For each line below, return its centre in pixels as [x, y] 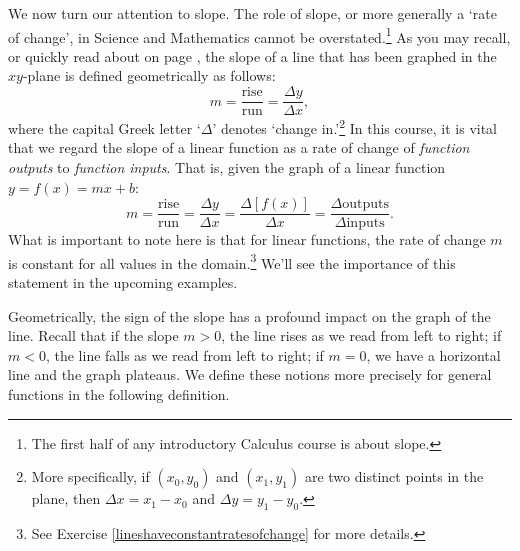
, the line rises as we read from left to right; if [361, 335]
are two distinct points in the [394, 476]
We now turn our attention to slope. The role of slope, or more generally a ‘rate [252, 13]
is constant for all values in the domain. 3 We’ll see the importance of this [232, 261]
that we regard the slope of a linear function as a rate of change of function [239, 147]
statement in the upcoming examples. [123, 282]
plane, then [66, 498]
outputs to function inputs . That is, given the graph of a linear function [227, 166]
